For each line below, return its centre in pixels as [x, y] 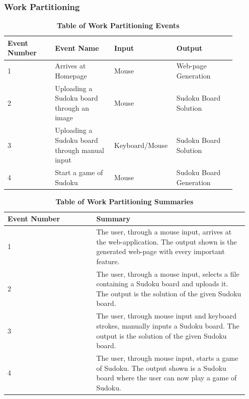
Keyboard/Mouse [141, 145]
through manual [79, 150]
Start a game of [79, 172]
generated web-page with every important [160, 251]
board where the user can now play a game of [167, 378]
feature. [108, 261]
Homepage [71, 75]
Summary [113, 219]
